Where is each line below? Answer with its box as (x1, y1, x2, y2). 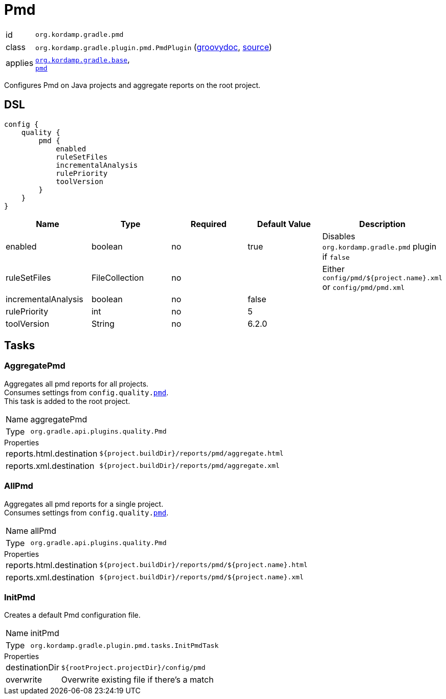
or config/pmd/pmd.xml (322, 281, 405, 292)
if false (322, 251, 350, 262)
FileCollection (91, 273, 144, 283)
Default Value (257, 218, 311, 229)
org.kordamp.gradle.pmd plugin (322, 241, 437, 252)
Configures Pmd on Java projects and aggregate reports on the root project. (4, 80, 261, 89)
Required (190, 218, 227, 229)
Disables (322, 231, 355, 241)
